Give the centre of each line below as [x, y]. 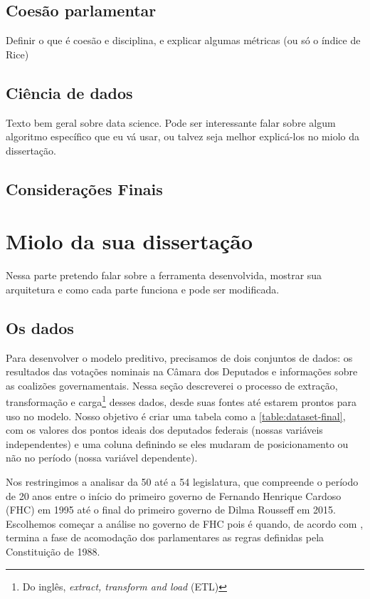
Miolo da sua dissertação [129, 241]
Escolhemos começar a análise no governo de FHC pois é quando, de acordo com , [185, 523]
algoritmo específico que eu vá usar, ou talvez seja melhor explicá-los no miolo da [183, 136]
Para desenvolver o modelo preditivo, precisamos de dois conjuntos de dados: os [179, 357]
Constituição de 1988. [53, 552]
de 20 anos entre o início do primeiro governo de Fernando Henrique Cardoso [174, 495]
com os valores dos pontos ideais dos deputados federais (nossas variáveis [164, 430]
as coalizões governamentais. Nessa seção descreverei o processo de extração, [172, 385]
